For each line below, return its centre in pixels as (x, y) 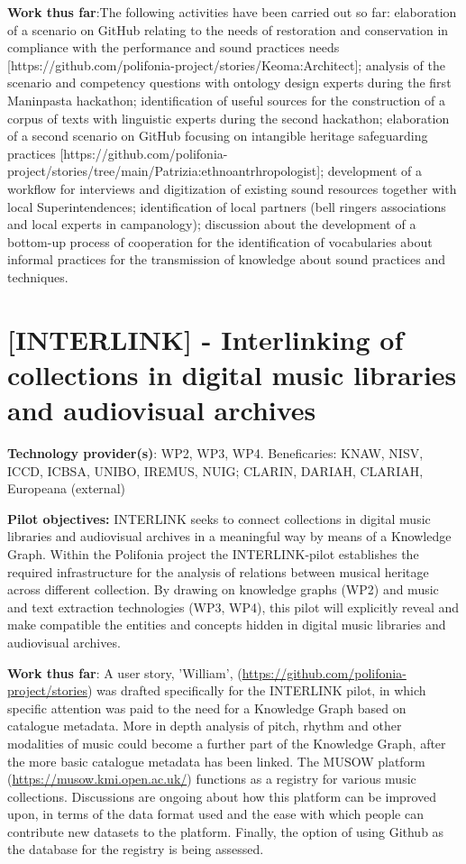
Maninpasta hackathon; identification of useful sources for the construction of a (226, 100)
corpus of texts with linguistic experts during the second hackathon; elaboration (228, 118)
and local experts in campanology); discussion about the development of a (212, 224)
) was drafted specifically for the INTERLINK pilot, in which (256, 690)
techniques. (38, 276)
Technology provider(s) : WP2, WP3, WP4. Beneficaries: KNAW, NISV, (215, 453)
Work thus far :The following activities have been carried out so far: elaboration (232, 12)
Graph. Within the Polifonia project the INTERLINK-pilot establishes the (213, 553)
